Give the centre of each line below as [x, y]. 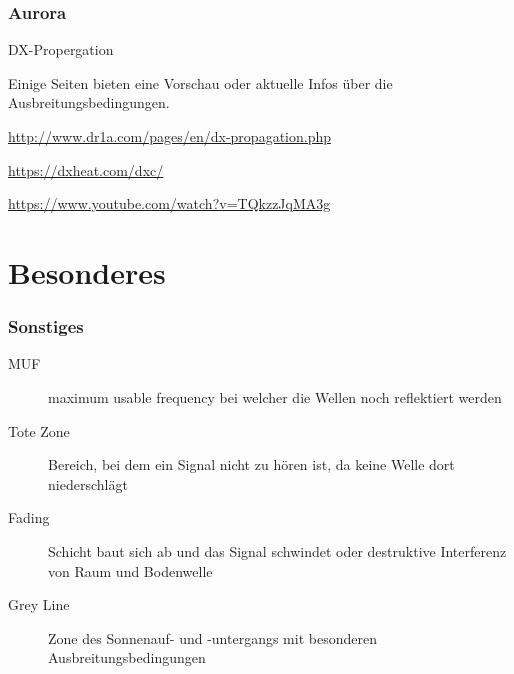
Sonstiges [46, 326]
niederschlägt [88, 483]
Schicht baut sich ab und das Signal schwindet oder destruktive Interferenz [277, 550]
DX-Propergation [61, 49]
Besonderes [87, 271]
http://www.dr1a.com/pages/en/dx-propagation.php [169, 136]
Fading [29, 517]
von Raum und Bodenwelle [130, 570]
